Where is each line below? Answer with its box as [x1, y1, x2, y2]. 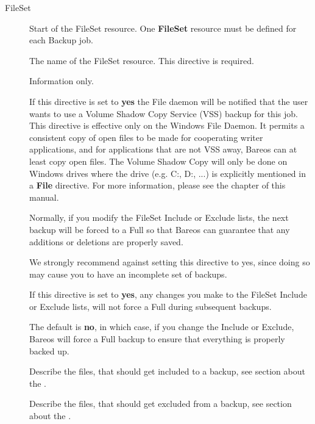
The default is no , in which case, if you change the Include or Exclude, [29, 320, 294, 333]
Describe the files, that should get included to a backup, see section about [29, 365, 305, 378]
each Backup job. [29, 34, 93, 46]
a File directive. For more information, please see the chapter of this [29, 179, 286, 192]
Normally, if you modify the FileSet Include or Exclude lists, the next [29, 211, 289, 224]
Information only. [29, 74, 94, 87]
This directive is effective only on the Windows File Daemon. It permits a [29, 119, 305, 132]
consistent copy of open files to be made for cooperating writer [29, 131, 263, 143]
